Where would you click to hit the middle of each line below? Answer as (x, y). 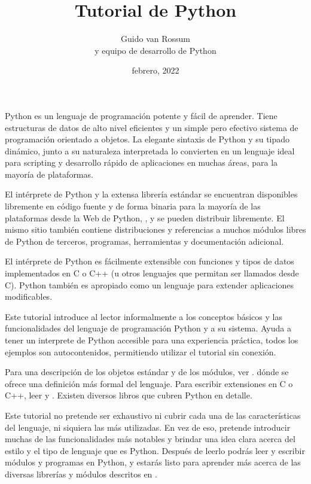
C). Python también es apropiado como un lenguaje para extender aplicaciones (150, 284)
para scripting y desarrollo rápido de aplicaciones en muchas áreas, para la (141, 162)
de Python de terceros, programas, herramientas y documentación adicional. (144, 241)
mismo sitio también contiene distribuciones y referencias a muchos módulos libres (155, 229)
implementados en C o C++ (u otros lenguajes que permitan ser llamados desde (152, 273)
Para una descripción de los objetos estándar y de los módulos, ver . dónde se (147, 372)
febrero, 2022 (155, 70)
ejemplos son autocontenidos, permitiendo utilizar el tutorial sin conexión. (141, 351)
